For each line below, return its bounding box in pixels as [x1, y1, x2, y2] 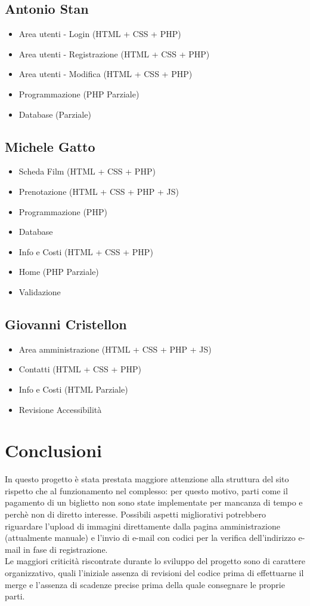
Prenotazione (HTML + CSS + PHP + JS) [18, 185, 179, 197]
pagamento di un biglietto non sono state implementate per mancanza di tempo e [5, 496, 303, 509]
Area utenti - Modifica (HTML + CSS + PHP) [18, 68, 193, 80]
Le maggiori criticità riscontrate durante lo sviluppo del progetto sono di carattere [5, 555, 305, 567]
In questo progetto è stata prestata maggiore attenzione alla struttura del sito [5, 473, 289, 485]
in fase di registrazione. [23, 543, 108, 555]
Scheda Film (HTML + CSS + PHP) [18, 165, 156, 177]
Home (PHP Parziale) [18, 265, 99, 278]
